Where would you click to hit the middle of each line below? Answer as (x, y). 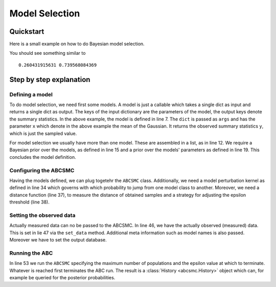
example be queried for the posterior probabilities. (62, 277)
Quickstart (27, 32)
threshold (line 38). (29, 202)
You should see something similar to (48, 53)
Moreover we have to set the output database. (58, 240)
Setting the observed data (42, 215)
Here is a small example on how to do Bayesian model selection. (77, 44)
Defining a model (31, 94)
